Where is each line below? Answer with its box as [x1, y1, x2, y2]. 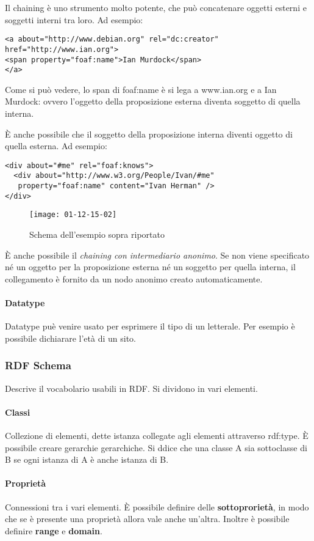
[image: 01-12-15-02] [29, 210, 117, 219]
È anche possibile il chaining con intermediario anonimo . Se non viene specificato [5, 248, 310, 261]
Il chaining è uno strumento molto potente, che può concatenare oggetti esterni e [5, 1, 307, 13]
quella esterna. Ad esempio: [5, 139, 107, 152]
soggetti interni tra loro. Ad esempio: [5, 13, 143, 26]
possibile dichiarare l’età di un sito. [5, 331, 136, 344]
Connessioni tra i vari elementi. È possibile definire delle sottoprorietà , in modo [5, 500, 309, 513]
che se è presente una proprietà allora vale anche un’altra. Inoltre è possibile [5, 512, 290, 525]
